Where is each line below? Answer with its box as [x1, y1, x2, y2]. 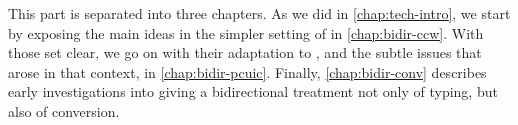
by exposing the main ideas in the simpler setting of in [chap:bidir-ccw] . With [8, 22, 484, 43]
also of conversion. [8, 100, 120, 121]
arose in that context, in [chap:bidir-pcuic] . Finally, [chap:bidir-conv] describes [8, 61, 487, 82]
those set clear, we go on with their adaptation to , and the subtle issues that [8, 42, 482, 63]
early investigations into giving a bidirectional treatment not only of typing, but [8, 81, 498, 102]
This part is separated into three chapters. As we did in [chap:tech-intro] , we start [8, 3, 511, 23]
